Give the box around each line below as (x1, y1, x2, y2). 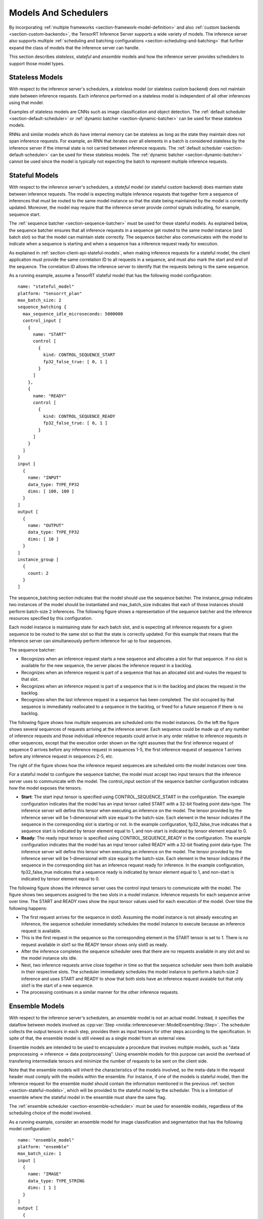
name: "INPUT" (27, 475, 62, 480)
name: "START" (33, 332, 67, 337)
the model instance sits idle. (21, 955, 77, 961)
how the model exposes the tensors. (9, 785, 82, 791)
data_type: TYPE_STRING (27, 1178, 85, 1183)
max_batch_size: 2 (18, 297, 62, 303)
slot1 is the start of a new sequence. (21, 983, 94, 988)
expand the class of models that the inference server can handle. (9, 44, 140, 51)
